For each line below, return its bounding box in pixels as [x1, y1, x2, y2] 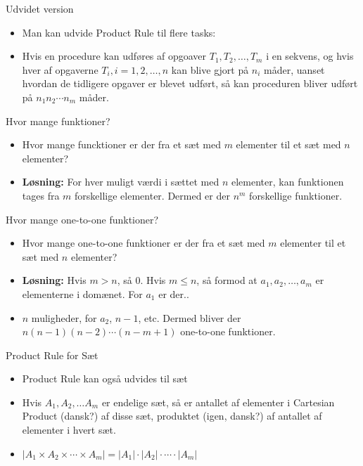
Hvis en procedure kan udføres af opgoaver [22, 48, 207, 63]
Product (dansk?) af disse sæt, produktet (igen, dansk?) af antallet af [22, 408, 322, 423]
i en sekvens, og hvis [266, 48, 354, 63]
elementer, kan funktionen [231, 174, 344, 189]
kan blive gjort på [171, 62, 249, 77]
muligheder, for [31, 310, 97, 325]
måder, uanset [264, 62, 325, 77]
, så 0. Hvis [117, 273, 166, 287]
